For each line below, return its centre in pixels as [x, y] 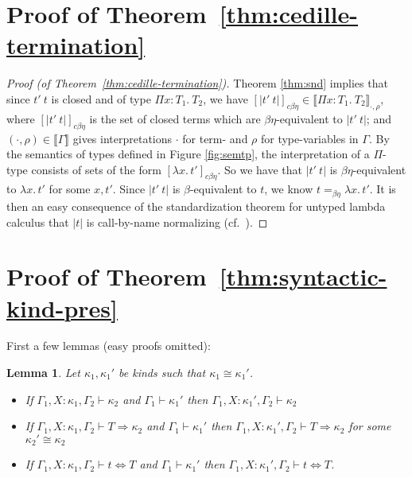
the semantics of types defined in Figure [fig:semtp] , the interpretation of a [188, 154]
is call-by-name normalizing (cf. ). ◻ [177, 222]
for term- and [215, 138]
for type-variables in [309, 138]
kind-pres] [62, 307]
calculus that [38, 222]
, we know [289, 189]
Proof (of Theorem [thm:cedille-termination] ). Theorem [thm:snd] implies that [197, 83]
